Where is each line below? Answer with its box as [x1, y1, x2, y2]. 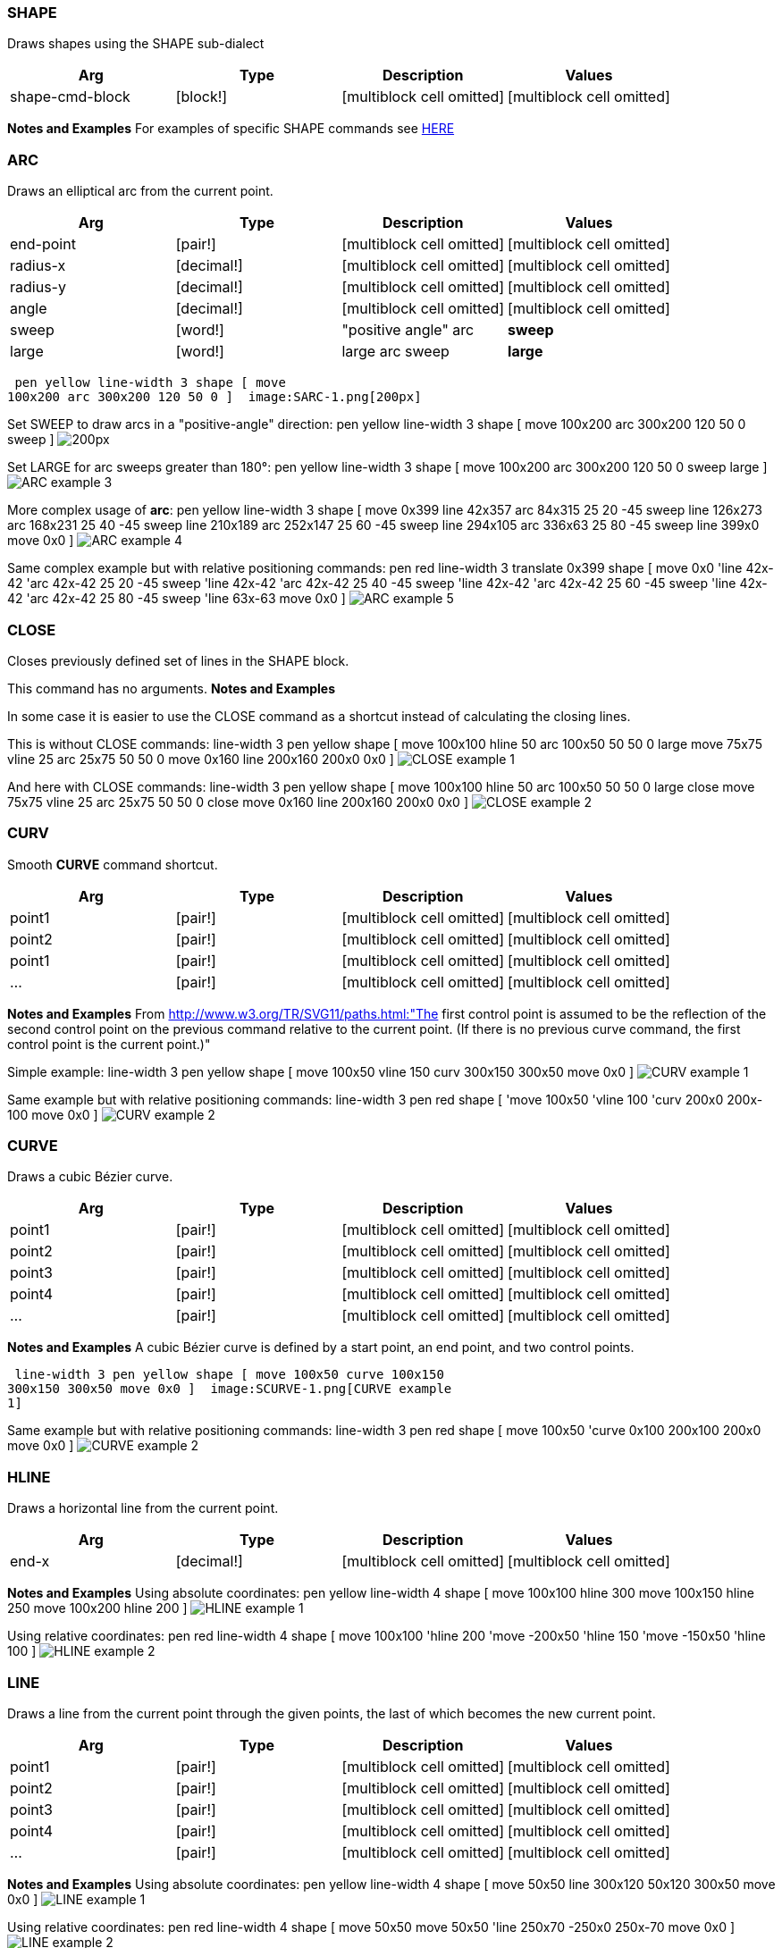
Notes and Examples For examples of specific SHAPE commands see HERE [7, 121, 455, 137]
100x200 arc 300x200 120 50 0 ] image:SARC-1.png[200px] [7, 390, 422, 405]
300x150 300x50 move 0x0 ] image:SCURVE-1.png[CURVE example [7, 1381, 452, 1397]
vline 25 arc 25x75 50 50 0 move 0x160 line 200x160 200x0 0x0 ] [7, 751, 394, 767]
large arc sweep [341, 342, 450, 361]
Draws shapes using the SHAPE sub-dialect [7, 36, 265, 52]
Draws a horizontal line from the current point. [7, 1500, 279, 1516]
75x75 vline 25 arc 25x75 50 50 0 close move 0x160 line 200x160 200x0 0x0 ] [7, 793, 468, 810]
